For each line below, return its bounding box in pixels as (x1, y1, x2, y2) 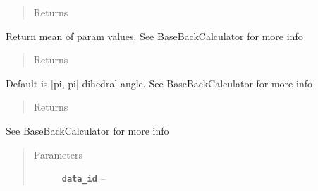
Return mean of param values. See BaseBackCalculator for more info (6, 28, 303, 43)
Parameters (33, 147, 82, 161)
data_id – (61, 171, 106, 185)
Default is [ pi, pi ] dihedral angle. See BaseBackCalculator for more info (6, 75, 312, 90)
